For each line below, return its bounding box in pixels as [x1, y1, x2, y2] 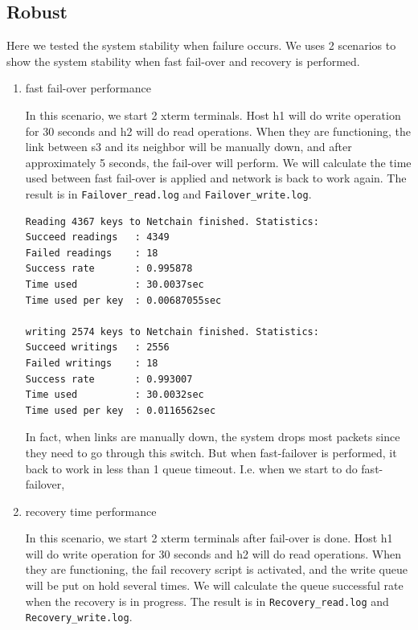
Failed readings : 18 [25, 247, 158, 259]
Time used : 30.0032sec [25, 389, 204, 401]
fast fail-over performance [25, 80, 151, 96]
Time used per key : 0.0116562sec [25, 404, 216, 416]
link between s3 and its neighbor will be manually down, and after [25, 138, 352, 155]
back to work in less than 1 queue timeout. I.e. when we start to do [25, 460, 358, 477]
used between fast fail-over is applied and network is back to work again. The [25, 170, 407, 186]
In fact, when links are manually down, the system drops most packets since [25, 428, 400, 445]
